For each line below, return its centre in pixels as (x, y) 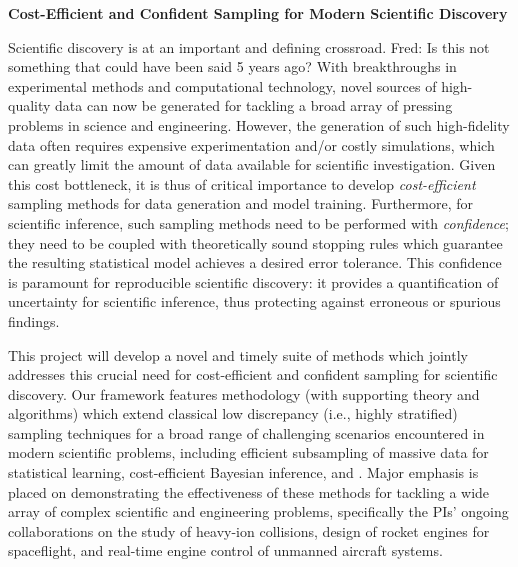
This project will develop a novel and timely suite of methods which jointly (238, 354)
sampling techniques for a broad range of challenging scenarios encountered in (246, 432)
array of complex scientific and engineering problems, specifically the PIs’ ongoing (258, 511)
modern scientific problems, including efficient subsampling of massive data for (248, 452)
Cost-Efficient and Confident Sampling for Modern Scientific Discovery (258, 13)
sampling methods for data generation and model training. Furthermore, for (241, 203)
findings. (34, 320)
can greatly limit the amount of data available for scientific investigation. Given (252, 164)
